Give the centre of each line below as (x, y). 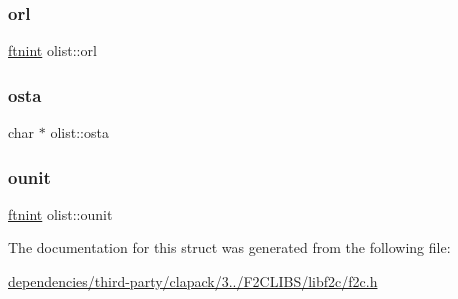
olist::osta (79, 132)
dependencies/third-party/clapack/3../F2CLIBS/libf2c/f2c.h (193, 281)
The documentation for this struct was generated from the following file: (229, 247)
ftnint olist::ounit (60, 213)
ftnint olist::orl (52, 50)
